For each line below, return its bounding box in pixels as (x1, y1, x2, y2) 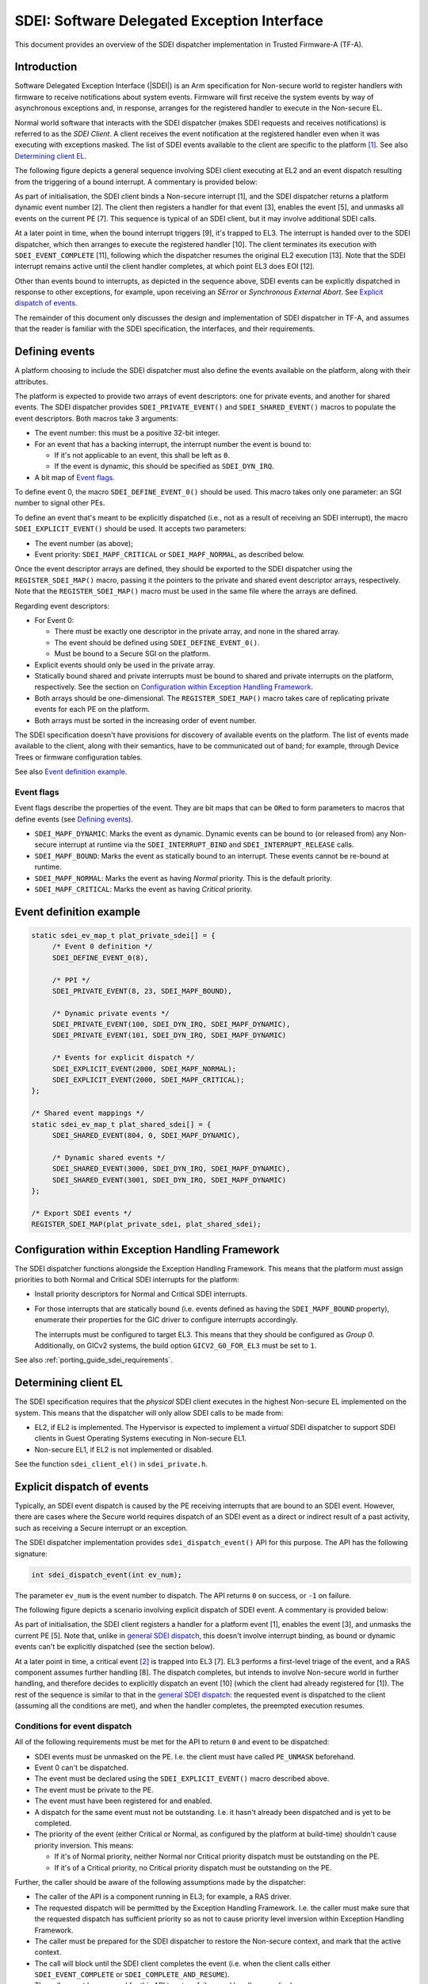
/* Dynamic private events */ (52, 1009, 170, 1017)
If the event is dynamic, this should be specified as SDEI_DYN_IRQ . (54, 461, 274, 471)
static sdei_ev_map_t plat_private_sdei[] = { (31, 931, 216, 940)
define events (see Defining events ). (14, 814, 134, 824)
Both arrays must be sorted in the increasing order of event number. (34, 715, 257, 725)
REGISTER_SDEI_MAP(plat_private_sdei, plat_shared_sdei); (31, 1220, 262, 1229)
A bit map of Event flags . (34, 472, 115, 482)
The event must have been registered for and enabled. (34, 1796, 212, 1805)
